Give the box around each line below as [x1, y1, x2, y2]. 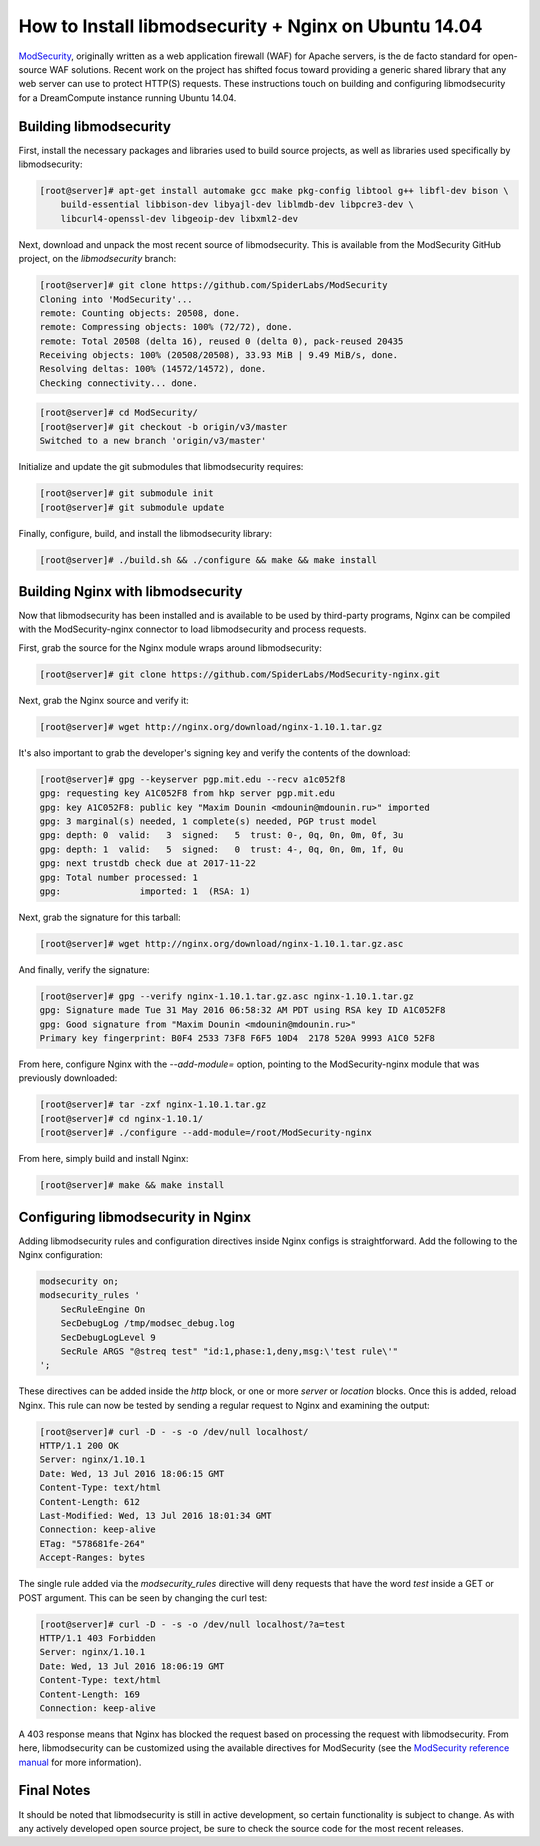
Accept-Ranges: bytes [39, 1552, 146, 1564]
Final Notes [18, 1782, 91, 1799]
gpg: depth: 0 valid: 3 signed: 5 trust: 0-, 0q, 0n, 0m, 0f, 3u [39, 830, 404, 841]
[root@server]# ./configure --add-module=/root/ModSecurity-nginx [39, 1127, 372, 1139]
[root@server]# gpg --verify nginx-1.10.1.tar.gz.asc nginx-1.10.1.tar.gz [39, 990, 415, 1002]
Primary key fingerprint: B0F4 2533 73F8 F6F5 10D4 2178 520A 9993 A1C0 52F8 [39, 1033, 435, 1044]
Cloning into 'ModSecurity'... [39, 293, 194, 305]
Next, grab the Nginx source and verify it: [18, 694, 189, 706]
